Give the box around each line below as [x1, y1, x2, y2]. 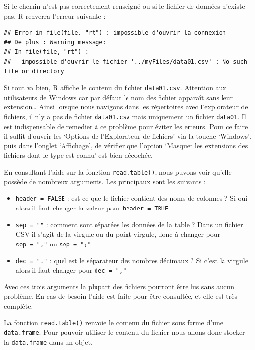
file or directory [4, 68, 64, 75]
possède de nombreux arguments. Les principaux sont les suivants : [4, 176, 206, 186]
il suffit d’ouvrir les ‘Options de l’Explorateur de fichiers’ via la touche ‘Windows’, [4, 131, 252, 141]
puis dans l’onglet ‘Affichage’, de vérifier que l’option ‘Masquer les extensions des [4, 140, 248, 150]
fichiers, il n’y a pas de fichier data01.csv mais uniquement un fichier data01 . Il [4, 111, 246, 121]
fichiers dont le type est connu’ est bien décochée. [4, 150, 153, 160]
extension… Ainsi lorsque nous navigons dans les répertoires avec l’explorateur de [4, 102, 248, 112]
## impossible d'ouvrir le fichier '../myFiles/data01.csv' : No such [4, 58, 247, 65]
